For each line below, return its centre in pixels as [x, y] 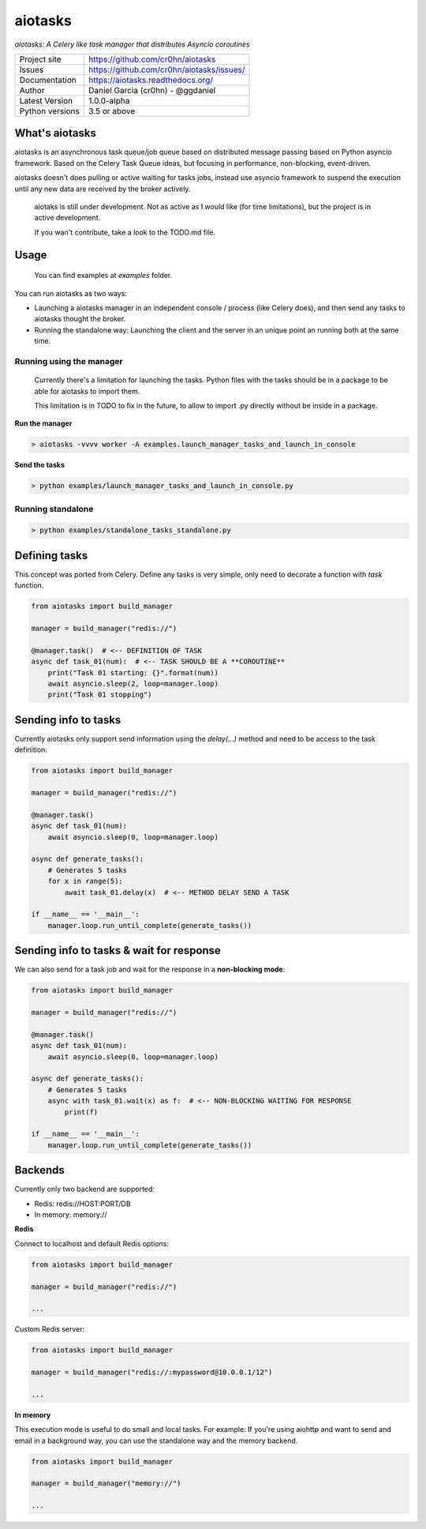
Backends [39, 1170]
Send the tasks [40, 465]
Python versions [50, 111]
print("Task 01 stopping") [100, 695]
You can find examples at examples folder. [103, 276]
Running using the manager [69, 361]
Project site [41, 59]
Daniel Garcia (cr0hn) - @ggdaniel [152, 90]
